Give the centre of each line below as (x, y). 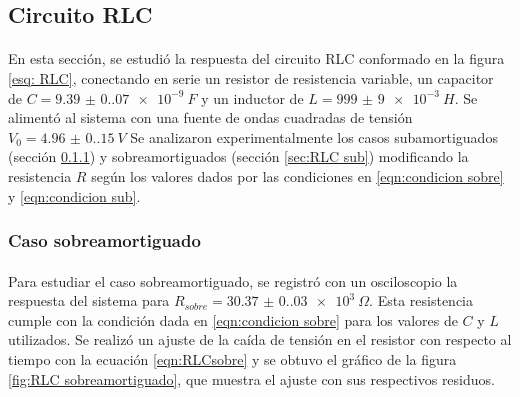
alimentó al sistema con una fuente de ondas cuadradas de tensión (210, 117)
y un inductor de (252, 97)
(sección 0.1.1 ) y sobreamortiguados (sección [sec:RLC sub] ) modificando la (238, 156)
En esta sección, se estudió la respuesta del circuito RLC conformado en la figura (256, 58)
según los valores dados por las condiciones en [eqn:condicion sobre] (297, 175)
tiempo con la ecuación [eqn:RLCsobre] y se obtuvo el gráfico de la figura (232, 358)
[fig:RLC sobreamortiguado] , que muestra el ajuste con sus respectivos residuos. (251, 378)
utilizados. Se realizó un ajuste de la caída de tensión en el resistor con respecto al (260, 339)
